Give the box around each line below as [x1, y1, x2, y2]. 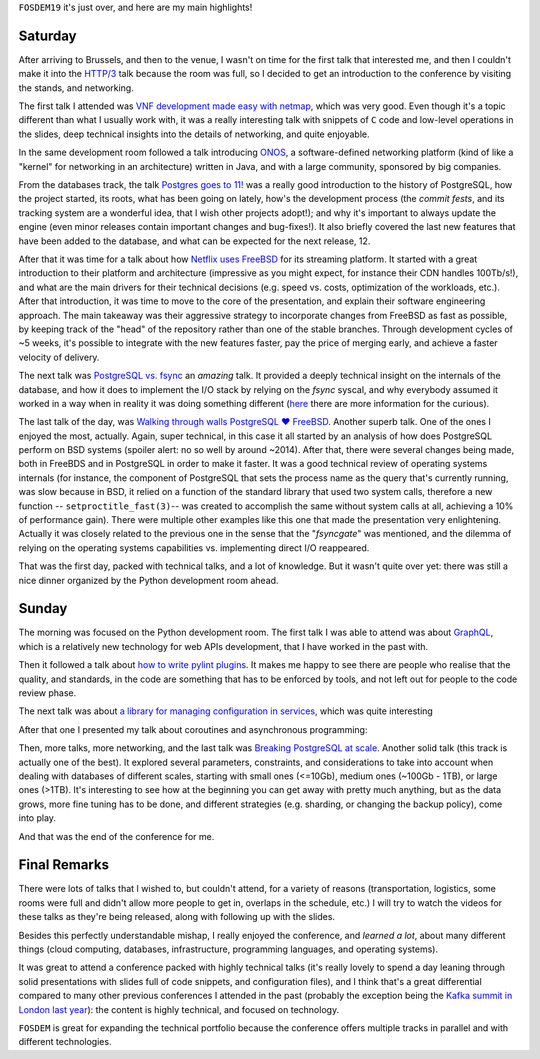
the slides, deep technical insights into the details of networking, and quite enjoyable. [18, 128, 370, 140]
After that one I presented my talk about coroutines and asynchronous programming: [18, 723, 368, 735]
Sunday [18, 600, 68, 617]
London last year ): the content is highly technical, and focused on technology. [18, 1003, 340, 1015]
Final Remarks [18, 856, 110, 874]
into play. [18, 812, 57, 824]
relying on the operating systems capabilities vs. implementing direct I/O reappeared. [18, 541, 370, 554]
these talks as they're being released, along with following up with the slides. [18, 911, 335, 923]
